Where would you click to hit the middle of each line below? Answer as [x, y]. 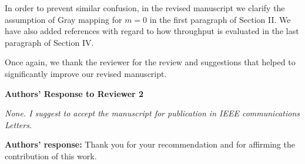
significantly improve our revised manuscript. [86, 73]
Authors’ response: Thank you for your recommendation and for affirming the [150, 144]
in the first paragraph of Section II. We [220, 19]
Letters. [19, 124]
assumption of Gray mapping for [63, 19]
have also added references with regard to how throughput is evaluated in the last [152, 31]
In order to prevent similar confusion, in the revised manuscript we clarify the [145, 8]
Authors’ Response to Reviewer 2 [74, 93]
